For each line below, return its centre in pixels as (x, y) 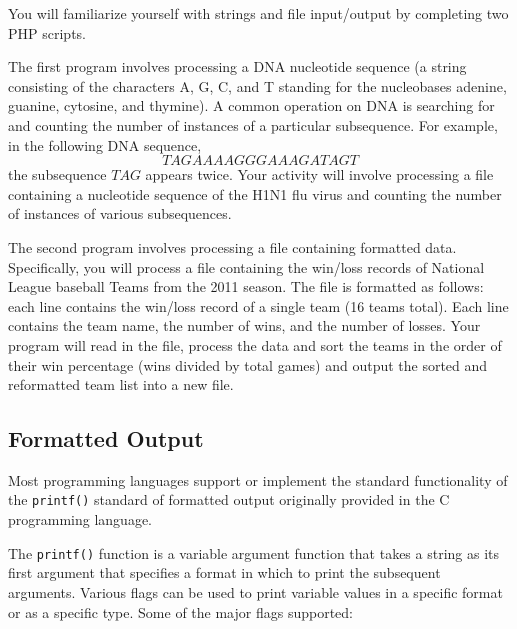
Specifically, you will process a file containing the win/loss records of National (246, 266)
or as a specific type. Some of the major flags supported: (180, 611)
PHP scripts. (47, 32)
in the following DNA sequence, (105, 144)
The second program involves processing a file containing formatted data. (232, 246)
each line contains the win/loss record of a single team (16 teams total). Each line (258, 305)
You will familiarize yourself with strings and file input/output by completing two (258, 13)
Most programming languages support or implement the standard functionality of (258, 479)
